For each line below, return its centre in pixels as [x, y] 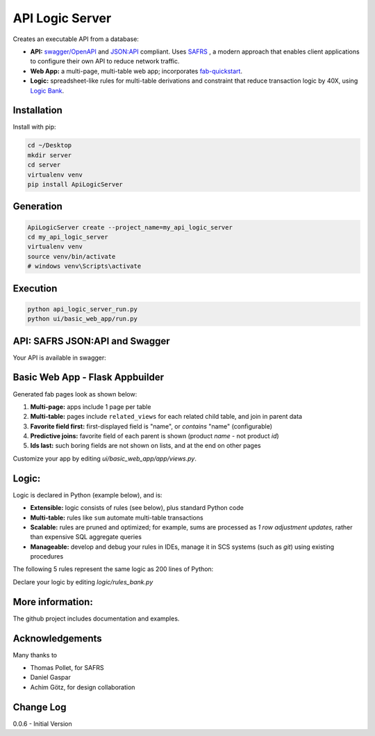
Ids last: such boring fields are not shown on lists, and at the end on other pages [145, 446]
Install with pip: [34, 127]
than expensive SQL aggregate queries [86, 537]
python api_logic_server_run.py [83, 309]
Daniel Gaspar [50, 678]
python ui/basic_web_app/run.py [83, 319]
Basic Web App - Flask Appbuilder [89, 377]
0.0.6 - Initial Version [42, 723]
